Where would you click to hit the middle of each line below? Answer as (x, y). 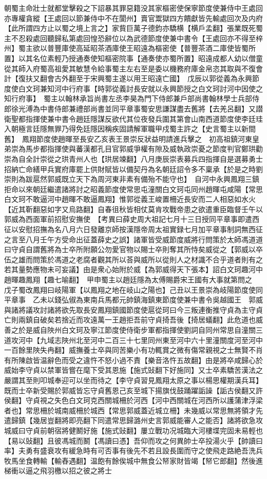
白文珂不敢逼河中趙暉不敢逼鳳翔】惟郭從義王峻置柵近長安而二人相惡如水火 (130, 199)
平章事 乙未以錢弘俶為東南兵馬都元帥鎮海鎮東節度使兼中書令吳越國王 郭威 (133, 300)
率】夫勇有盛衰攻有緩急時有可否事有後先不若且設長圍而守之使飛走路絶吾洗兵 (133, 451)
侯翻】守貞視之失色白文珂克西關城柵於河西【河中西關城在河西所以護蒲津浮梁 (133, 400)
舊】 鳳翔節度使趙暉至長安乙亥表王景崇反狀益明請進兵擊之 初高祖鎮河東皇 (132, 138)
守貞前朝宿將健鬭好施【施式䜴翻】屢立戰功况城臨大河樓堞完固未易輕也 (144, 430)
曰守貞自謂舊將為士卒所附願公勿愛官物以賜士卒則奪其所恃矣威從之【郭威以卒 (133, 249)
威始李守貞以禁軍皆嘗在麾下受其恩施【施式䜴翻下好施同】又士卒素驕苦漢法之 (133, 370)
